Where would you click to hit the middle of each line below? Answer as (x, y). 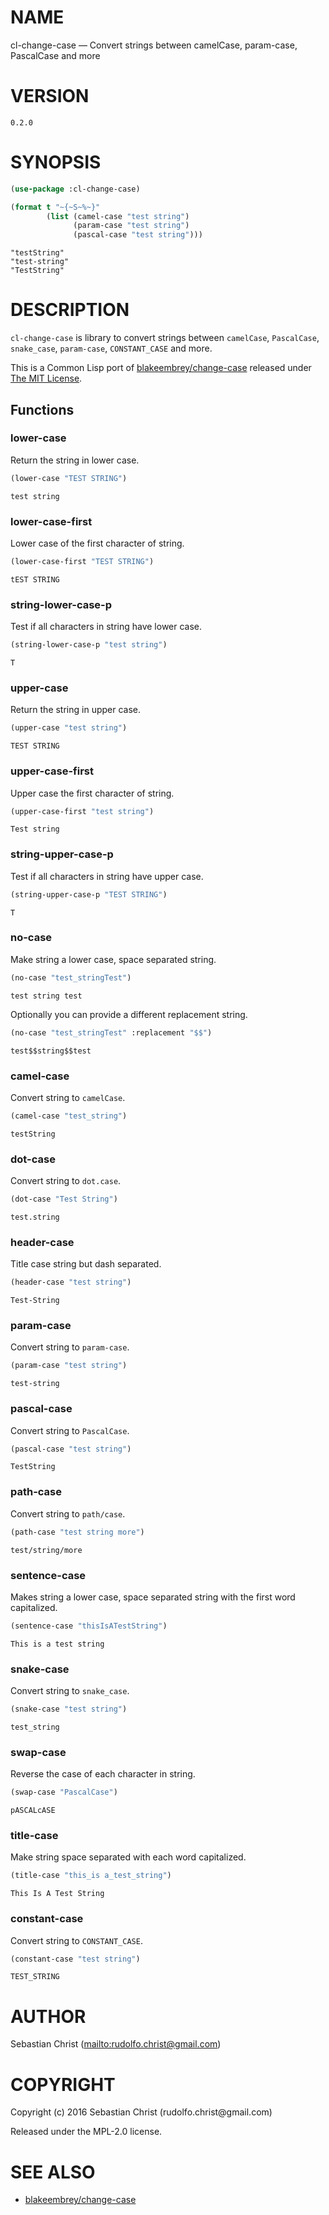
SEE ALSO (53, 2172)
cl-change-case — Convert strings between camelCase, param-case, (154, 45)
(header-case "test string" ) (71, 1282)
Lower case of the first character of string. (97, 543)
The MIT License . (46, 378)
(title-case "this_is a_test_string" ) (91, 1876)
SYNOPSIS (56, 162)
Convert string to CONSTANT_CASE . (76, 1940)
